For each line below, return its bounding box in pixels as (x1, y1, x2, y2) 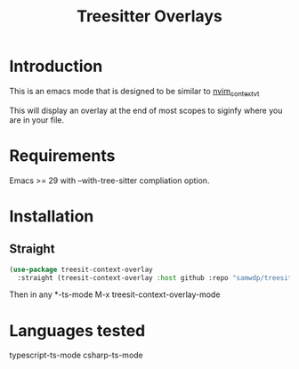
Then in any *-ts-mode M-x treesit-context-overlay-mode (9, 289, 221, 300)
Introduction (9, 56, 103, 76)
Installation (9, 206, 94, 226)
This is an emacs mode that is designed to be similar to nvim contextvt (9, 85, 260, 99)
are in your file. (9, 114, 65, 125)
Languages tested (9, 320, 146, 341)
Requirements (9, 145, 116, 165)
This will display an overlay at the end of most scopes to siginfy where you (9, 105, 283, 116)
